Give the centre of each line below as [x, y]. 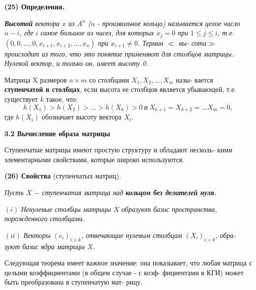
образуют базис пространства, [169, 209]
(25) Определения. [35, 6]
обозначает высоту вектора [82, 117]
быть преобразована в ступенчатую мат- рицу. [73, 282]
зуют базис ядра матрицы [45, 246]
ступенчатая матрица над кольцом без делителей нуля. [129, 192]
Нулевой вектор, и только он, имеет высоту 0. [76, 63]
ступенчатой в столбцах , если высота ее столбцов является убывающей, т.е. [120, 89]
